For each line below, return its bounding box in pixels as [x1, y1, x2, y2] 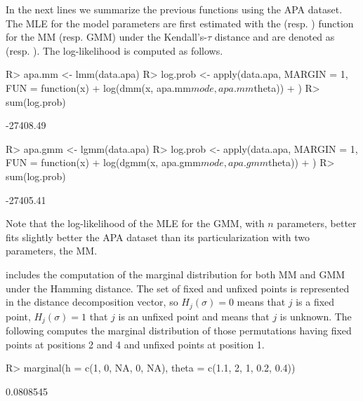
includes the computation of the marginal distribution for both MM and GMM [6, 266, 345, 281]
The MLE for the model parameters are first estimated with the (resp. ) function [6, 15, 354, 30]
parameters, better [277, 216, 357, 231]
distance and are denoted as [214, 29, 335, 44]
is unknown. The [279, 308, 352, 323]
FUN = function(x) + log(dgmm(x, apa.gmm [6, 155, 201, 170]
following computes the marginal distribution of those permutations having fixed [6, 323, 352, 337]
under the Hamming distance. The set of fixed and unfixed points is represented [6, 280, 350, 295]
